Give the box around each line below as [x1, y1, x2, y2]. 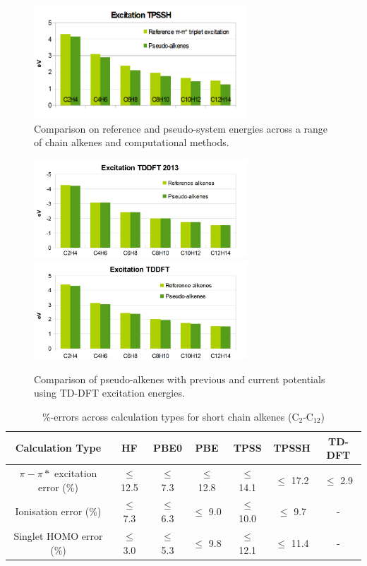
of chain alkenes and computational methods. [34, 135, 229, 150]
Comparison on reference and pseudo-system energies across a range [34, 121, 328, 136]
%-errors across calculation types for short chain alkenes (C [42, 409, 299, 423]
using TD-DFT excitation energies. [34, 385, 185, 400]
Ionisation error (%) [15, 504, 102, 519]
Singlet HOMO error [13, 528, 103, 543]
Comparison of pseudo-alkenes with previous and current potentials [34, 371, 325, 386]
